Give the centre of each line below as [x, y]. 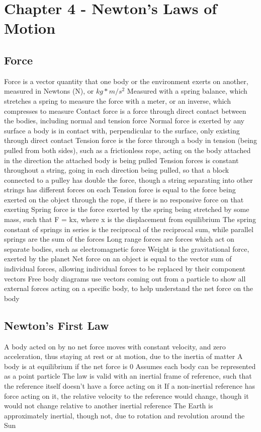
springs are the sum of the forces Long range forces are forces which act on [119, 239]
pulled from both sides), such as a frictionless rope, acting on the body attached [127, 150]
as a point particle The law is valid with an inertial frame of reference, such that [128, 376]
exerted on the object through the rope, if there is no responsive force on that [124, 199]
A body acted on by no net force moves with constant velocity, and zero [115, 346]
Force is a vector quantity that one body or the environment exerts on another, [126, 81]
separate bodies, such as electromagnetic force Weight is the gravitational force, [127, 248]
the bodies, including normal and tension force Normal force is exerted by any [124, 121]
